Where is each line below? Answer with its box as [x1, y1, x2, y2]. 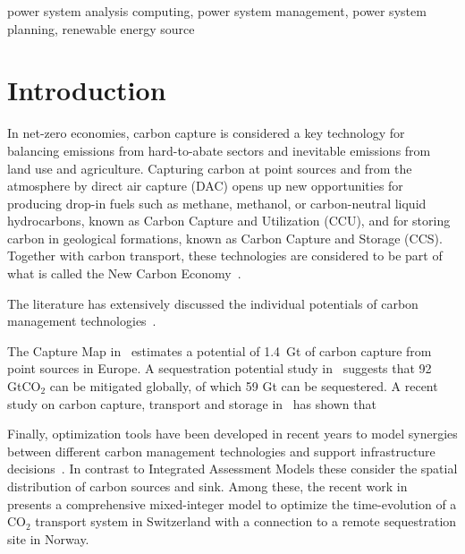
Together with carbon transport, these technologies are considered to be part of [7, 246, 443, 265]
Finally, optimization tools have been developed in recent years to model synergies [7, 424, 458, 443]
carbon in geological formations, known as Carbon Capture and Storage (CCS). [7, 228, 443, 247]
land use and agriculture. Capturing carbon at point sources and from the [7, 158, 412, 177]
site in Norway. [7, 529, 89, 548]
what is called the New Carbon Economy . [7, 264, 241, 283]
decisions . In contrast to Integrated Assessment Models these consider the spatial [7, 459, 458, 478]
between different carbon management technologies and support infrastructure [7, 441, 435, 460]
